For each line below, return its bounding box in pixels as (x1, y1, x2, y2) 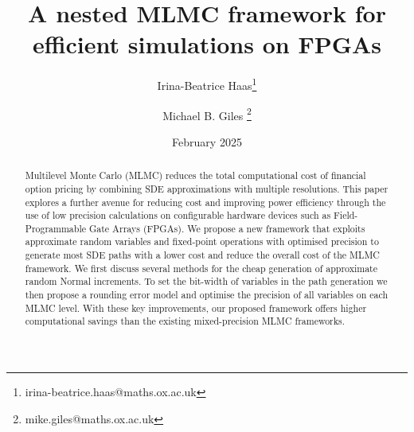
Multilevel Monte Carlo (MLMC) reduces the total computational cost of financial (25, 169, 366, 182)
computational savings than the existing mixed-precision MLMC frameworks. (25, 314, 346, 328)
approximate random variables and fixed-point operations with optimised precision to (25, 235, 379, 248)
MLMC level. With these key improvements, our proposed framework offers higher (25, 301, 367, 314)
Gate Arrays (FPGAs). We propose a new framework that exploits (88, 221, 365, 235)
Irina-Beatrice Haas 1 (157, 75, 257, 93)
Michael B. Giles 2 (162, 104, 252, 123)
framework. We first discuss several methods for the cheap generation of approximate (25, 261, 378, 274)
